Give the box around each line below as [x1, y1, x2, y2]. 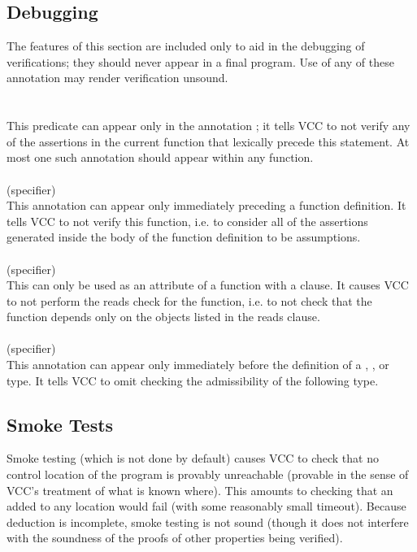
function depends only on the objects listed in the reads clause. [7, 308, 320, 325]
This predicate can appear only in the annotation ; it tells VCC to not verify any [7, 117, 410, 134]
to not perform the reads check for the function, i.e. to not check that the [7, 292, 372, 309]
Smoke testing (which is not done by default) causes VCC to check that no [7, 450, 379, 467]
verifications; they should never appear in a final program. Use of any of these [7, 53, 394, 70]
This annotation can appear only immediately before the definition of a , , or [7, 356, 389, 373]
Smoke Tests [7, 411, 114, 437]
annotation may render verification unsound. [7, 69, 228, 86]
